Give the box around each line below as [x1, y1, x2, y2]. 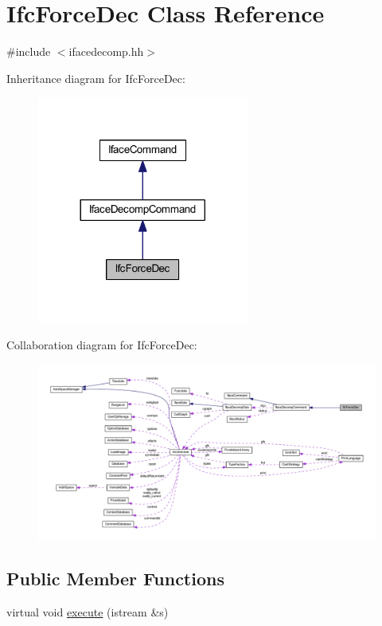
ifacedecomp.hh [68, 43, 144, 60]
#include [6, 43, 51, 60]
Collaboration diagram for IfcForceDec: [6, 337, 197, 353]
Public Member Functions [6, 566, 224, 591]
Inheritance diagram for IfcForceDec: [6, 69, 185, 86]
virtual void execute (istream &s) [6, 604, 169, 620]
